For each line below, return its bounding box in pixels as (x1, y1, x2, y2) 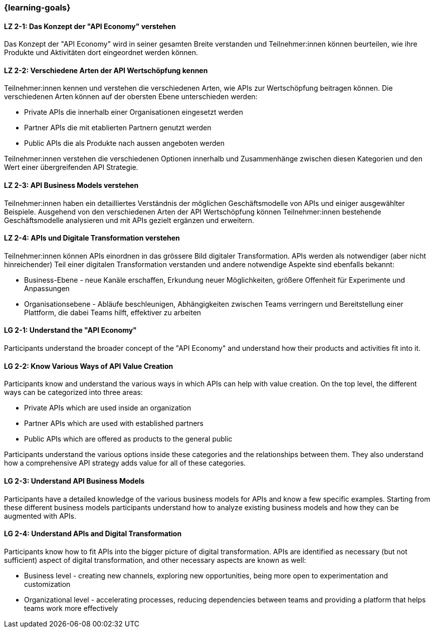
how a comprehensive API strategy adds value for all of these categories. (4, 459, 246, 468)
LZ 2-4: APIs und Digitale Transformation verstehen (4, 234, 180, 243)
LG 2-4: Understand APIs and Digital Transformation (4, 529, 182, 538)
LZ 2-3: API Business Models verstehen (4, 181, 139, 190)
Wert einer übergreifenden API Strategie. (4, 163, 138, 172)
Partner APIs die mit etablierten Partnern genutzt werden (24, 123, 211, 132)
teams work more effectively (24, 603, 118, 612)
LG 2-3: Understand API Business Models (4, 476, 145, 485)
